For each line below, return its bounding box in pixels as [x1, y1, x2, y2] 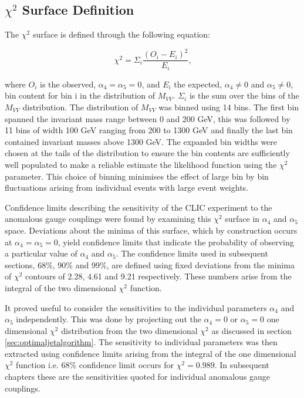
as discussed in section [211, 324, 292, 336]
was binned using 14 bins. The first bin [158, 101, 299, 113]
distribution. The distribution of [22, 101, 139, 113]
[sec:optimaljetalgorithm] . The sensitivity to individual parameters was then [5, 336, 278, 348]
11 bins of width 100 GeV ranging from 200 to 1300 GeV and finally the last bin [5, 124, 293, 136]
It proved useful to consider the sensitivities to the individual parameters [5, 301, 267, 313]
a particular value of [5, 247, 77, 259]
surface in [225, 213, 260, 225]
